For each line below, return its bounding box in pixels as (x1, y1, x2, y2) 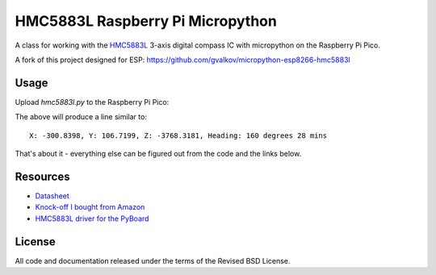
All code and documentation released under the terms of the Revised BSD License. (15, 256, 291, 265)
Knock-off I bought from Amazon (35, 202, 145, 212)
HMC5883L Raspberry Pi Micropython (15, 12, 278, 30)
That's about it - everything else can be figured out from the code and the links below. (15, 149, 302, 159)
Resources (15, 169, 70, 183)
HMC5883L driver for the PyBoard (35, 214, 149, 223)
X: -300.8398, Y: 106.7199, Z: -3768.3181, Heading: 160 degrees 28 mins (29, 131, 328, 140)
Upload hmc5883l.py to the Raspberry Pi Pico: (15, 97, 170, 106)
